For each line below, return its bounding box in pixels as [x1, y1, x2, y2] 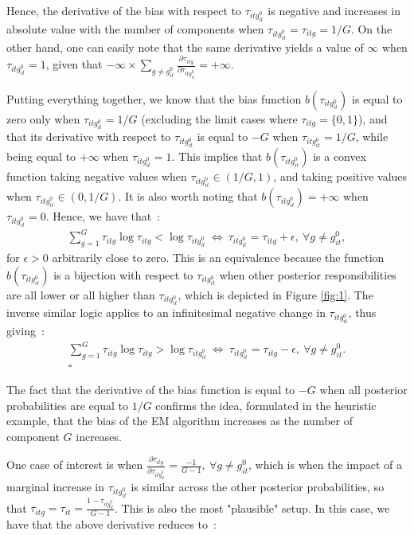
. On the [350, 20, 393, 37]
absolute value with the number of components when [6, 20, 264, 37]
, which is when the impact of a [248, 456, 402, 473]
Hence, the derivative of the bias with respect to [6, 2, 241, 18]
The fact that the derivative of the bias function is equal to [6, 381, 295, 398]
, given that [45, 56, 103, 72]
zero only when [6, 110, 80, 127]
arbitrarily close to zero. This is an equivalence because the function [52, 248, 385, 265]
